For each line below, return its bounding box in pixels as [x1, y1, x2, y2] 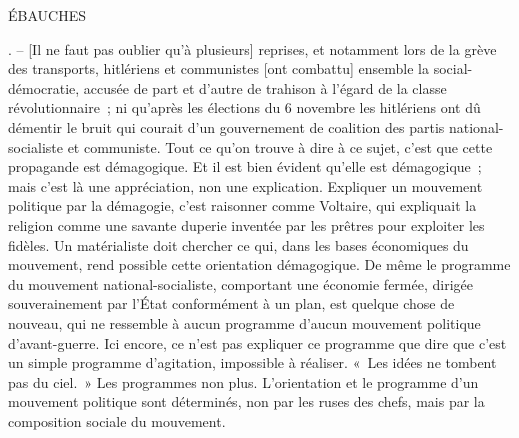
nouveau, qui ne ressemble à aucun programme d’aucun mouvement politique [8, 312, 481, 333]
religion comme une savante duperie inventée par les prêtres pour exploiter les [8, 214, 485, 235]
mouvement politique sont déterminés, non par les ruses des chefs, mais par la [8, 391, 485, 412]
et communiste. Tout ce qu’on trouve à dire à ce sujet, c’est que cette [67, 136, 493, 157]
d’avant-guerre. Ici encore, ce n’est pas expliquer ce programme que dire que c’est [8, 332, 507, 353]
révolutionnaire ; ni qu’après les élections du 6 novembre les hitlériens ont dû [8, 97, 481, 118]
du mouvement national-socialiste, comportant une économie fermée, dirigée [8, 273, 473, 294]
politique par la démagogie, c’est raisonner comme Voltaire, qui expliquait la [8, 195, 477, 216]
